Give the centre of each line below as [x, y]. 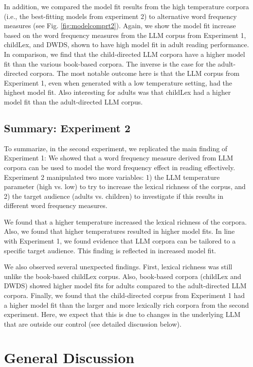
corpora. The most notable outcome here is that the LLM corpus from [135, 73]
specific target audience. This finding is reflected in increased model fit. [110, 250]
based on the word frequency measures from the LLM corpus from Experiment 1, [125, 35]
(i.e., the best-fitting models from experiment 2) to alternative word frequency [120, 16]
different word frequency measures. [56, 205]
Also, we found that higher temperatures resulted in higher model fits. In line [119, 231]
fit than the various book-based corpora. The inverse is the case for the [110, 63]
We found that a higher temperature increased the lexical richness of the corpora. [126, 221]
